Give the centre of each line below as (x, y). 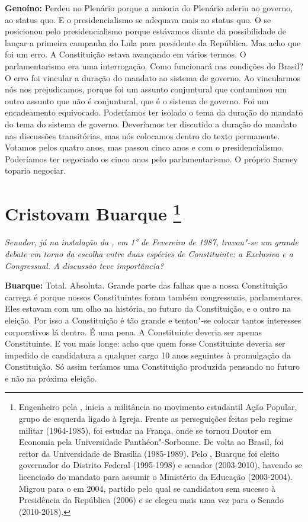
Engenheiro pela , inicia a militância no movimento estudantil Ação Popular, (158, 407)
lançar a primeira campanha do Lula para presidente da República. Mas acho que (153, 42)
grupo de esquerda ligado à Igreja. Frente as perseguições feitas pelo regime (155, 419)
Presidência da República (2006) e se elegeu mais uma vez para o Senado (151, 500)
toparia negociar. (36, 170)
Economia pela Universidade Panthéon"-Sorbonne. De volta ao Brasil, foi (151, 442)
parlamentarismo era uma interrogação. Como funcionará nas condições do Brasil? (154, 65)
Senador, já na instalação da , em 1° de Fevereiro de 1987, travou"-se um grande (152, 242)
